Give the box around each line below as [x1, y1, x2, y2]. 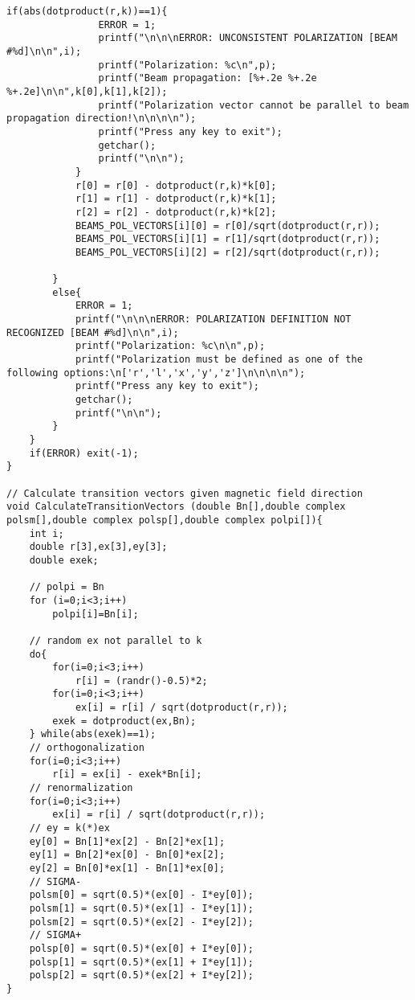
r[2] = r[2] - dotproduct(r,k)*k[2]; [75, 206, 277, 218]
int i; [29, 527, 64, 539]
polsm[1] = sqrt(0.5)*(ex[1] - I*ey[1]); [29, 902, 254, 914]
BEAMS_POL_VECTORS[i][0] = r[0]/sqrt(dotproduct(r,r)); [75, 219, 380, 232]
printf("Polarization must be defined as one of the [75, 354, 363, 366]
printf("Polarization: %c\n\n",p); [75, 340, 266, 352]
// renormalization [29, 782, 133, 794]
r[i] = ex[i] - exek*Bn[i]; [52, 768, 202, 781]
